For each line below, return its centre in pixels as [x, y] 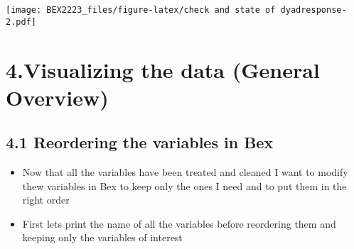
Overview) [57, 97]
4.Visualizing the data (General [163, 69]
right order [46, 200]
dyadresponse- [313, 10]
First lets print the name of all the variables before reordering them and [179, 223]
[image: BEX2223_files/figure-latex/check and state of [141, 10]
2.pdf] [21, 22]
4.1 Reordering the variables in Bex [140, 142]
